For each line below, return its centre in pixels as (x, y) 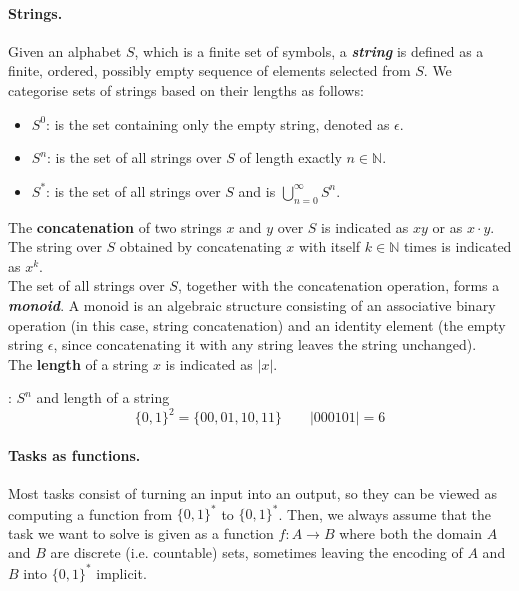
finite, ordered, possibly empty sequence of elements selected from (209, 70)
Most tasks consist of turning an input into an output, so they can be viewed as (253, 493)
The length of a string (78, 363)
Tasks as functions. (74, 455)
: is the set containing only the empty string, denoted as (218, 123)
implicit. (121, 572)
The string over (55, 246)
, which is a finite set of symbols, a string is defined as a (309, 50)
